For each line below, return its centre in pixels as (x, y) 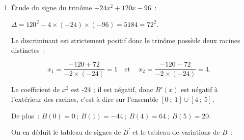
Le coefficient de (35, 89)
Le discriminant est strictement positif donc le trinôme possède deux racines (125, 40)
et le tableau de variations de (176, 132)
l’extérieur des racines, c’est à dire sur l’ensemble (85, 99)
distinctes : (28, 50)
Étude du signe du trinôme (52, 7)
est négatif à (199, 89)
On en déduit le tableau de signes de (66, 132)
